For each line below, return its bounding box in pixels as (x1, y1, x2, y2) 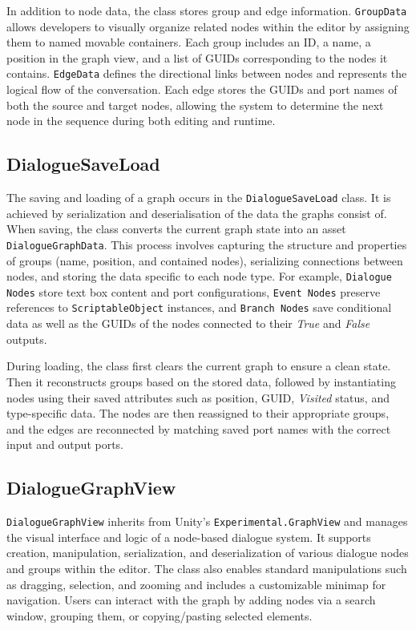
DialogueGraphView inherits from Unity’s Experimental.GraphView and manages (6, 513, 408, 530)
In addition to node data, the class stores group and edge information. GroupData (6, 2, 407, 18)
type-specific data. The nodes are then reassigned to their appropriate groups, (6, 405, 390, 422)
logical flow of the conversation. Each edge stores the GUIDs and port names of (6, 81, 398, 98)
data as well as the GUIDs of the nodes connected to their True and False (6, 315, 370, 332)
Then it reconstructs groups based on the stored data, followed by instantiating (6, 373, 396, 390)
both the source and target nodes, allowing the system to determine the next (6, 96, 384, 113)
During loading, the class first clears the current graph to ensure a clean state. (6, 357, 391, 374)
